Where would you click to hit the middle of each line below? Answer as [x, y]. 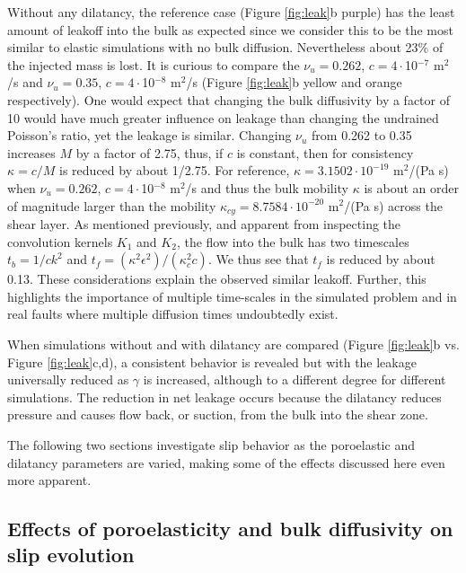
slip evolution [71, 555]
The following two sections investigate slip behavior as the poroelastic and [211, 444]
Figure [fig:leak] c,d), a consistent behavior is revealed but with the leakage [212, 361]
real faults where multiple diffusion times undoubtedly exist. [173, 314]
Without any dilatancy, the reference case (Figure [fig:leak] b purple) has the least [231, 12]
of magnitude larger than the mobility [112, 205]
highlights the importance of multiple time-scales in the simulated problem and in [232, 296]
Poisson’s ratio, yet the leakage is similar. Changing [149, 135]
